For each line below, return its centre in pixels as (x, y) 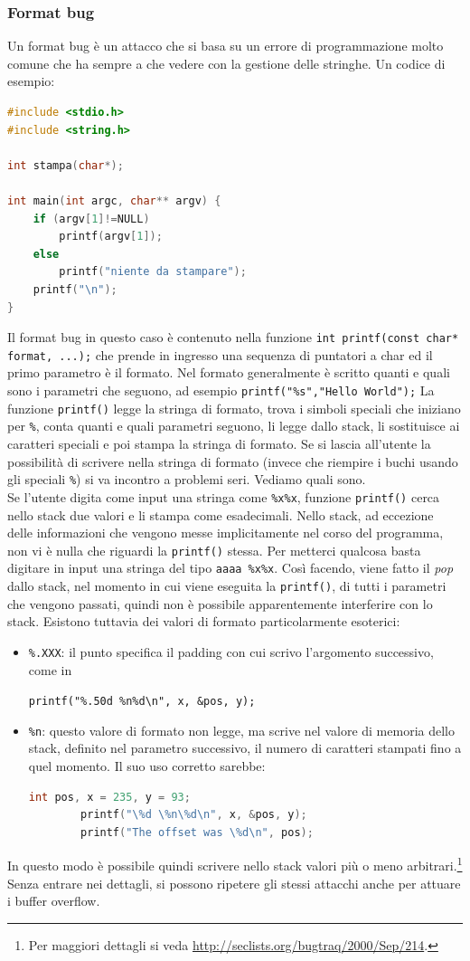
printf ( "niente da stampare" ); (153, 272)
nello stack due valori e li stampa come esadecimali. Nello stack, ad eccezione (221, 514)
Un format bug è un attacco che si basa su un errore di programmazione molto (226, 46)
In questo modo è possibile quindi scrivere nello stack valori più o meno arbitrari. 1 (235, 864)
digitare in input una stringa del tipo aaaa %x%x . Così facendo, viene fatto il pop (230, 568)
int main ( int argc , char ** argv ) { (114, 200)
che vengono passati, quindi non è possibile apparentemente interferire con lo (220, 603)
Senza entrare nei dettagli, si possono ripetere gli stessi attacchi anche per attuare (234, 883)
